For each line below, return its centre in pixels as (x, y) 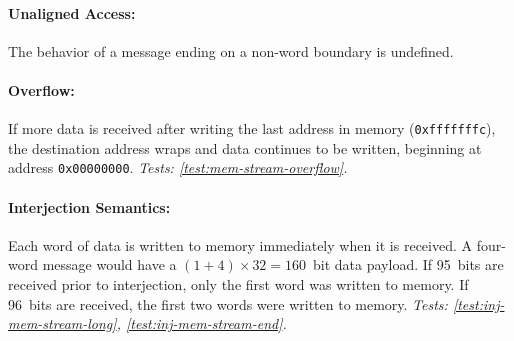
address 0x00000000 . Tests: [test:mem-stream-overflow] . (178, 167)
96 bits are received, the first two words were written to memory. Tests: (228, 303)
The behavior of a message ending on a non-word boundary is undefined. (231, 50)
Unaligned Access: (72, 12)
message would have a (109, 264)
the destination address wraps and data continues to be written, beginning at (245, 147)
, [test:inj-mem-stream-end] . (201, 323)
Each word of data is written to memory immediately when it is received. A (240, 244)
